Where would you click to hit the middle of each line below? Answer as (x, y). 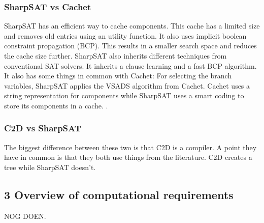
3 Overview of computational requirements (119, 194)
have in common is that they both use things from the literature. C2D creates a (128, 157)
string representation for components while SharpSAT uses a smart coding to (124, 95)
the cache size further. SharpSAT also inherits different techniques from (115, 55)
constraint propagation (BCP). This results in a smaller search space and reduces (130, 46)
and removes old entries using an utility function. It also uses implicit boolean (125, 35)
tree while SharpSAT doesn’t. (50, 167)
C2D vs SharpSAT (43, 128)
